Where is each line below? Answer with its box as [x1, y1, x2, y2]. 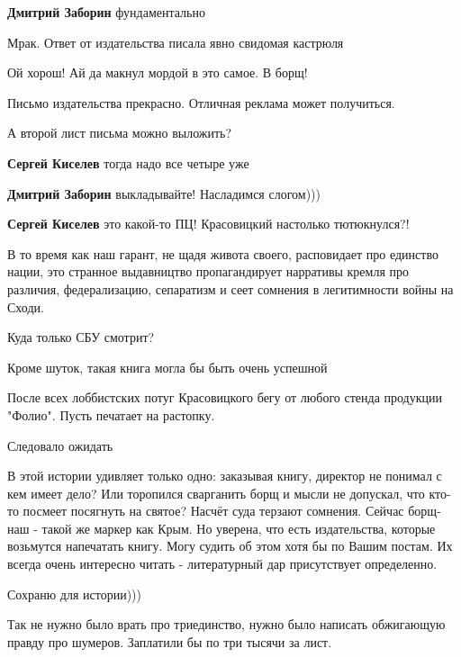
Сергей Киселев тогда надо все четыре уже [7, 153, 249, 172]
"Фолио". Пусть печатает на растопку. [7, 405, 215, 424]
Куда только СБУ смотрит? [7, 328, 155, 346]
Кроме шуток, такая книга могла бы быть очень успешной [7, 357, 328, 376]
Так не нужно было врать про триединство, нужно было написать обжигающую [7, 615, 446, 634]
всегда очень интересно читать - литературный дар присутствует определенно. [7, 554, 438, 573]
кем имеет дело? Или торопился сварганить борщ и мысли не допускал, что [7, 483, 425, 502]
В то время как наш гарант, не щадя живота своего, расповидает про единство [7, 244, 438, 263]
